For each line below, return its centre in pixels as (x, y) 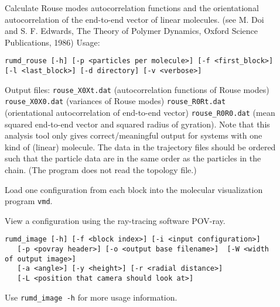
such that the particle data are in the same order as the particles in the (133, 158)
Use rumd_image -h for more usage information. (91, 297)
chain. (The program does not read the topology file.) (101, 170)
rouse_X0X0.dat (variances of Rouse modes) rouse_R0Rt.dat (115, 101)
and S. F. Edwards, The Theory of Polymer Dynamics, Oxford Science (131, 31)
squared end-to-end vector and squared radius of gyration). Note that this (137, 124)
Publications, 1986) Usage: (52, 42)
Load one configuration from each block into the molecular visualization (134, 189)
